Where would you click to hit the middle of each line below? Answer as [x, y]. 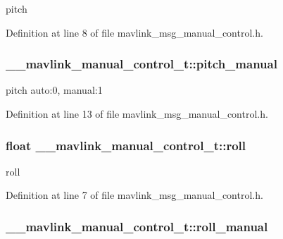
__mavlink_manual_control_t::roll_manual [137, 226]
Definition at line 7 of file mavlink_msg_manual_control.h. [134, 195]
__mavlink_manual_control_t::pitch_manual [141, 64]
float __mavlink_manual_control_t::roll [126, 145]
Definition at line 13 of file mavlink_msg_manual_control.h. [137, 114]
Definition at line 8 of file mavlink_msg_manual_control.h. [134, 32]
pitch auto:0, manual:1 [54, 90]
